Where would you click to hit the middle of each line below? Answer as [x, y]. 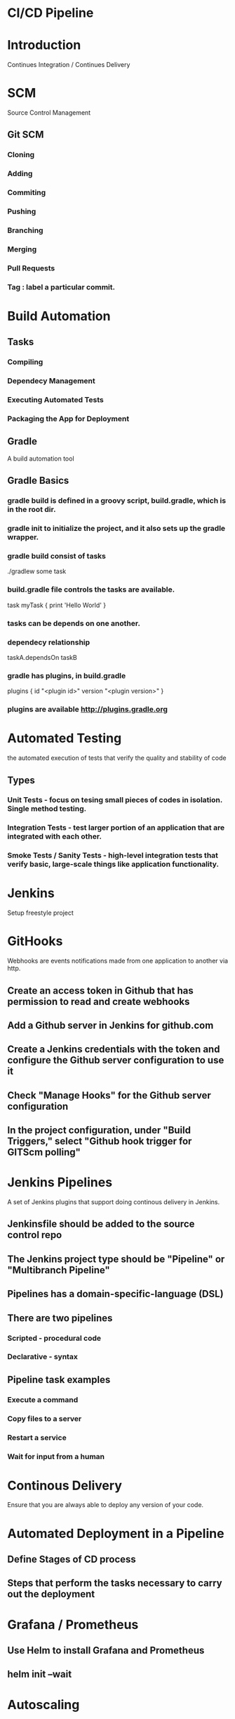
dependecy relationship [49, 642]
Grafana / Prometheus [73, 1624]
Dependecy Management [52, 381]
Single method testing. [47, 809]
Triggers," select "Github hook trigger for [100, 1141]
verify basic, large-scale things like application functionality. [113, 864]
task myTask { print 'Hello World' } [57, 605]
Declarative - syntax [43, 1357]
